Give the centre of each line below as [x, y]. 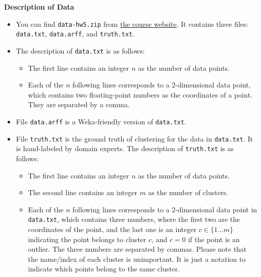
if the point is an [214, 239]
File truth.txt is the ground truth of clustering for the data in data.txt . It [134, 138]
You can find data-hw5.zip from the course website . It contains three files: [132, 24]
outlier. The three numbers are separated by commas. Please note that [137, 249]
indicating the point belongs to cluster [87, 239]
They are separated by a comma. [79, 104]
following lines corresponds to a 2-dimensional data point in [165, 209]
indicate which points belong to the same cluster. [104, 269]
